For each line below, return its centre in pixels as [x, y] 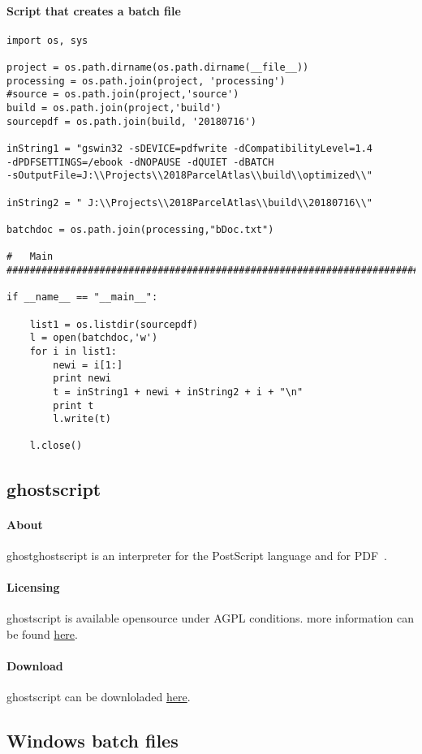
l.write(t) [82, 419]
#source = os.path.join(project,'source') [123, 95]
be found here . [42, 633]
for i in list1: [73, 351]
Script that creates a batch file [94, 10]
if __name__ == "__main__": [82, 297]
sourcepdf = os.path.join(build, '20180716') [131, 121]
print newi [82, 379]
